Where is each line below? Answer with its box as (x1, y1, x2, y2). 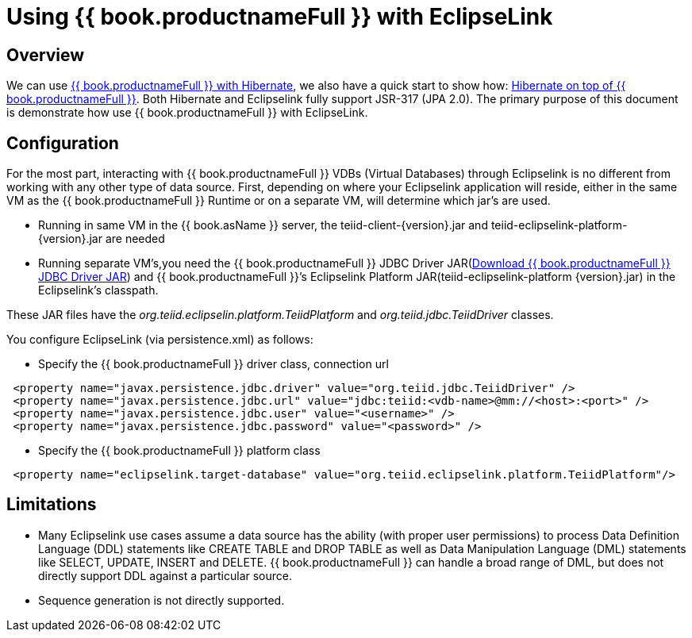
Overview (6, 44, 85, 65)
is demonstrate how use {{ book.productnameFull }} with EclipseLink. (6, 106, 368, 120)
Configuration (6, 133, 119, 153)
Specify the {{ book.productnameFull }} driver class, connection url (38, 357, 389, 371)
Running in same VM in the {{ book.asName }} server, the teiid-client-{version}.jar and (38, 218, 488, 233)
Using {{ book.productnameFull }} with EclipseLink (6, 3, 553, 30)
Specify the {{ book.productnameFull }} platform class (38, 444, 321, 458)
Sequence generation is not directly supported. (38, 593, 285, 607)
